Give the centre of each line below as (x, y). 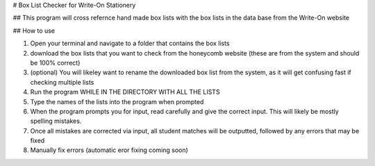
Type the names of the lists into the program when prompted (117, 101)
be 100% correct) (55, 63)
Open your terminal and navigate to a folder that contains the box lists (130, 43)
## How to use (34, 31)
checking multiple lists (62, 82)
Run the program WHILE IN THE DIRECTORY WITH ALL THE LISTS (125, 92)
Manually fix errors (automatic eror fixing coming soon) (109, 150)
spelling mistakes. (56, 121)
